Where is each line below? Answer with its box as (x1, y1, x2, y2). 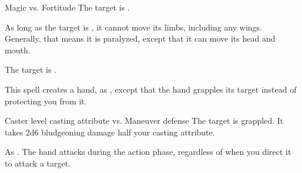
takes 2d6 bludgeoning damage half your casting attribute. (5, 125, 215, 138)
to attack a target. (5, 157, 71, 169)
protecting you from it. (5, 94, 87, 107)
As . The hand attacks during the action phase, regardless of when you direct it (5, 145, 291, 158)
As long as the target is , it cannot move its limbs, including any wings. (5, 21, 262, 33)
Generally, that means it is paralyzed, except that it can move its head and (5, 32, 276, 45)
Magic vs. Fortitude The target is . (5, 1, 130, 13)
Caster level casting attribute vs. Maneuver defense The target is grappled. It (5, 114, 284, 127)
